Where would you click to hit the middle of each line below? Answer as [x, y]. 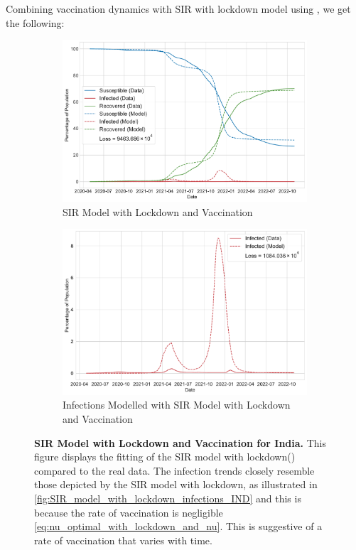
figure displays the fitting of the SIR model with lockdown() [165, 457]
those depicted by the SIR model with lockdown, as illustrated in [176, 484]
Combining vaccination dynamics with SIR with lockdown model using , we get [178, 9]
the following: [35, 22]
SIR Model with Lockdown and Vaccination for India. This [180, 442]
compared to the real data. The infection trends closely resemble [174, 470]
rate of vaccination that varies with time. [123, 540]
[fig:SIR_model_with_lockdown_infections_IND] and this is [168, 498]
